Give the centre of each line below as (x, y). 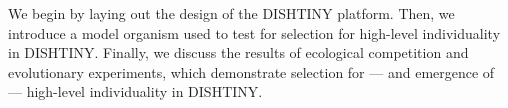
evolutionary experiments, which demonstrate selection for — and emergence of (251, 71)
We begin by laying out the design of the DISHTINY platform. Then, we (231, 13)
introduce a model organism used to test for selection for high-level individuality (254, 32)
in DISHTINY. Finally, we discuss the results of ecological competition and (238, 52)
